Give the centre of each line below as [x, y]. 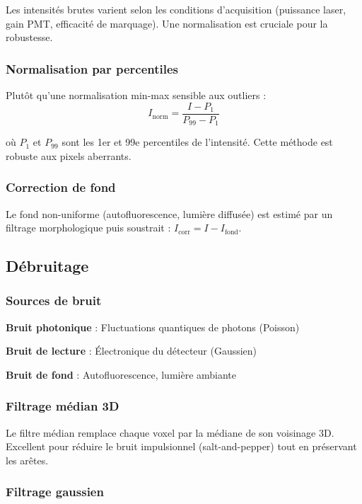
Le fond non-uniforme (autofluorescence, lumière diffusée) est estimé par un [169, 213]
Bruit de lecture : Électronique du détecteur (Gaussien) [132, 351]
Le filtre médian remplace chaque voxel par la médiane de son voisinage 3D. [170, 432]
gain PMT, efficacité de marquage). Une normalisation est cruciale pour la [167, 23]
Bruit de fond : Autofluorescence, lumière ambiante [121, 374]
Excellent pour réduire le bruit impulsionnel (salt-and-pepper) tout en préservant [181, 446]
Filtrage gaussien [55, 492]
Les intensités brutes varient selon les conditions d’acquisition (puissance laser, [176, 9]
